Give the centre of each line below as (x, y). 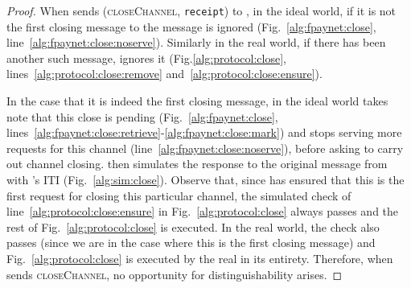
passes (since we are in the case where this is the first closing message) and (191, 243)
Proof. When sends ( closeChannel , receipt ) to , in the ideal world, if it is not (201, 10)
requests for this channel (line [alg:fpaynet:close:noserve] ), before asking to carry (205, 148)
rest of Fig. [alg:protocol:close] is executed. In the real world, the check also (193, 226)
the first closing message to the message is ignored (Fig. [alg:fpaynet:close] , (191, 26)
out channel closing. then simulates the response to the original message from (197, 164)
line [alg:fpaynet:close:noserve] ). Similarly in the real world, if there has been (196, 42)
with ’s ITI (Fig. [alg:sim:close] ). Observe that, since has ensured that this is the (205, 179)
